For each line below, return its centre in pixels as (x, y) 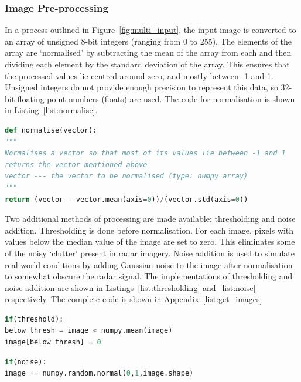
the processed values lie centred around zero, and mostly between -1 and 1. (139, 75)
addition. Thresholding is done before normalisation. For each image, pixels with (149, 230)
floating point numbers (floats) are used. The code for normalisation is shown (156, 98)
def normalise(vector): (51, 130)
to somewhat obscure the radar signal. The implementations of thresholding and (149, 276)
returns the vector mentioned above (76, 165)
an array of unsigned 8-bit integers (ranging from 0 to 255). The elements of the (148, 41)
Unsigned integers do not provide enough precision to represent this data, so (141, 87)
